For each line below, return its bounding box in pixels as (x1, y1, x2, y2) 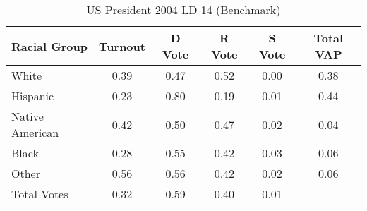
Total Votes (11, 186, 68, 202)
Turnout (99, 37, 145, 54)
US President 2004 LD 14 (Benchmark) (86, 1, 281, 18)
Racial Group (11, 37, 88, 54)
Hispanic (11, 88, 54, 104)
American (11, 124, 59, 140)
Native (11, 108, 44, 124)
